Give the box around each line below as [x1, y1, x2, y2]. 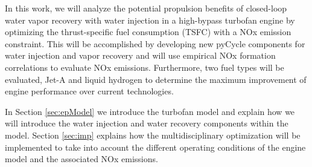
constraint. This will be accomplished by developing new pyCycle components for [5, 37, 305, 50]
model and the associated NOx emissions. [5, 152, 158, 165]
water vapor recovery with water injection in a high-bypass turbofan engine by [5, 13, 295, 26]
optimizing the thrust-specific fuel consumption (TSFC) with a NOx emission [5, 25, 291, 38]
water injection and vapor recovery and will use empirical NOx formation [5, 49, 276, 62]
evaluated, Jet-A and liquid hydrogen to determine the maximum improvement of [5, 73, 307, 85]
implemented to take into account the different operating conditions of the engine [5, 140, 306, 153]
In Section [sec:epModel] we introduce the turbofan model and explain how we [5, 105, 295, 117]
